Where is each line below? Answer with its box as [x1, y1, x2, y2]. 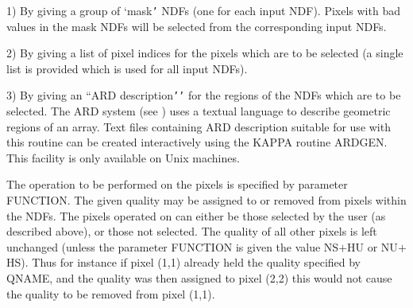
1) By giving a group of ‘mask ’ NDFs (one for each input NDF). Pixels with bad [6, 2, 400, 18]
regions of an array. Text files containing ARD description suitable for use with [6, 118, 391, 135]
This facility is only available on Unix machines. [6, 149, 240, 166]
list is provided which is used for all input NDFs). [6, 60, 248, 76]
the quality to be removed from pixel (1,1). [6, 285, 215, 302]
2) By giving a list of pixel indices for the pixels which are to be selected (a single [6, 45, 403, 61]
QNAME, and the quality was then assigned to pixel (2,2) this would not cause [6, 270, 392, 287]
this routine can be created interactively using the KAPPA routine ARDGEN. [6, 134, 388, 150]
